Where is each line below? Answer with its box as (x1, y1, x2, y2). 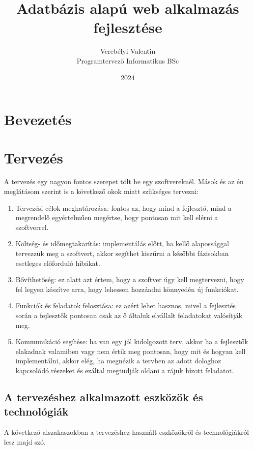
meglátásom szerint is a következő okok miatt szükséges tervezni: (4, 186, 199, 196)
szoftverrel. (15, 222, 49, 232)
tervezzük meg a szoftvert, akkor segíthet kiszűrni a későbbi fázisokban (15, 248, 229, 258)
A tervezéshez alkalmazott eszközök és (4, 389, 203, 404)
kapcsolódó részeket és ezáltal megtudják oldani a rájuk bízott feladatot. (15, 365, 234, 375)
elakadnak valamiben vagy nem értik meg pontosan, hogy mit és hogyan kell (15, 346, 246, 356)
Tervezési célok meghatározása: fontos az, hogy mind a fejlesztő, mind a (15, 202, 232, 213)
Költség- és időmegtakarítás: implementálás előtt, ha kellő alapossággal (15, 238, 229, 249)
